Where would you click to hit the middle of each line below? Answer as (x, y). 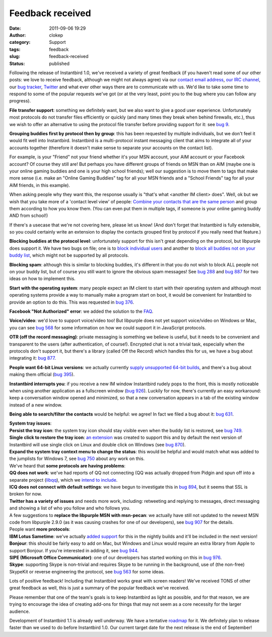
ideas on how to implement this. (42, 279)
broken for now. (26, 494)
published (59, 64)
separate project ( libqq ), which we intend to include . (63, 480)
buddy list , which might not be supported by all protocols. (69, 255)
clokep (56, 35)
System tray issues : (30, 423)
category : (20, 42)
